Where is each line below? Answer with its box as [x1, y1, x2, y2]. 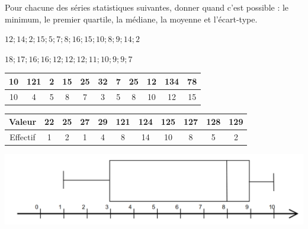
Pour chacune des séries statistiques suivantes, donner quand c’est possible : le [5, 1, 289, 13]
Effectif [9, 131, 36, 143]
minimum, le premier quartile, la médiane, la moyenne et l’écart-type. [5, 12, 258, 25]
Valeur [9, 115, 37, 128]
